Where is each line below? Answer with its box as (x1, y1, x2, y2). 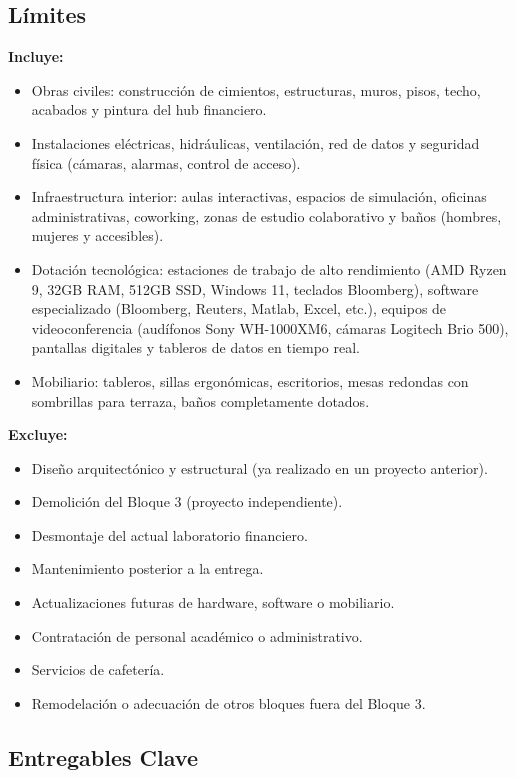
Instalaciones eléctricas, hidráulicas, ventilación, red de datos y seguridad (31, 132, 480, 153)
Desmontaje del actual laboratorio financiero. (31, 524, 308, 545)
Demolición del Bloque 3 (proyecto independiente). (31, 491, 343, 512)
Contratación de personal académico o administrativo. (31, 625, 363, 646)
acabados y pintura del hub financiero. (31, 99, 267, 120)
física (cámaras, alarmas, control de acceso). (31, 152, 301, 173)
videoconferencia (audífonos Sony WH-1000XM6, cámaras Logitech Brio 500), (31, 317, 509, 338)
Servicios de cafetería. (31, 659, 165, 680)
